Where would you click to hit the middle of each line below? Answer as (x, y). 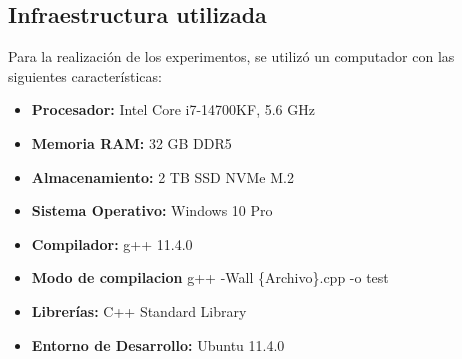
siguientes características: (85, 75)
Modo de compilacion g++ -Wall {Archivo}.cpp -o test (210, 277)
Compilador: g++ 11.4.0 (112, 243)
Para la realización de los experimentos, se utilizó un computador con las (231, 56)
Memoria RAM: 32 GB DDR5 (131, 142)
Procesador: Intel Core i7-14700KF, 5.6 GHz (173, 109)
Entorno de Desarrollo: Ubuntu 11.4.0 (158, 344)
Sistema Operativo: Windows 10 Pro (152, 210)
